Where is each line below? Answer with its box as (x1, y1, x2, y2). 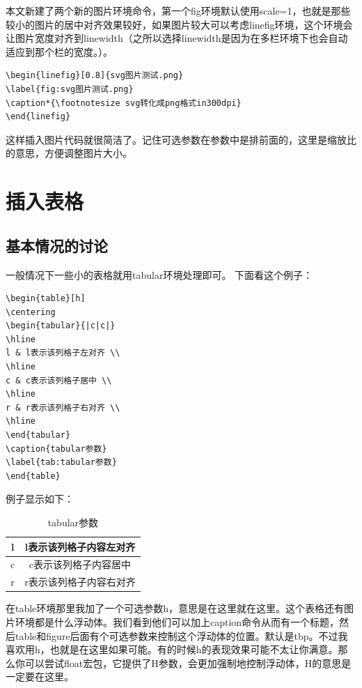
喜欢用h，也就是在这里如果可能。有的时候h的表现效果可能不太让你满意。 (6, 642, 338, 657)
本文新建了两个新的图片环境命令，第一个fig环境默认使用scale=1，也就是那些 (6, 3, 351, 17)
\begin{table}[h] (6, 293, 86, 304)
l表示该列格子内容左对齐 (24, 539, 136, 553)
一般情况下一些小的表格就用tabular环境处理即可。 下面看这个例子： (6, 267, 313, 282)
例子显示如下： (6, 491, 74, 506)
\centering (6, 307, 56, 317)
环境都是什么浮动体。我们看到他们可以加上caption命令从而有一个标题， (15, 614, 340, 629)
